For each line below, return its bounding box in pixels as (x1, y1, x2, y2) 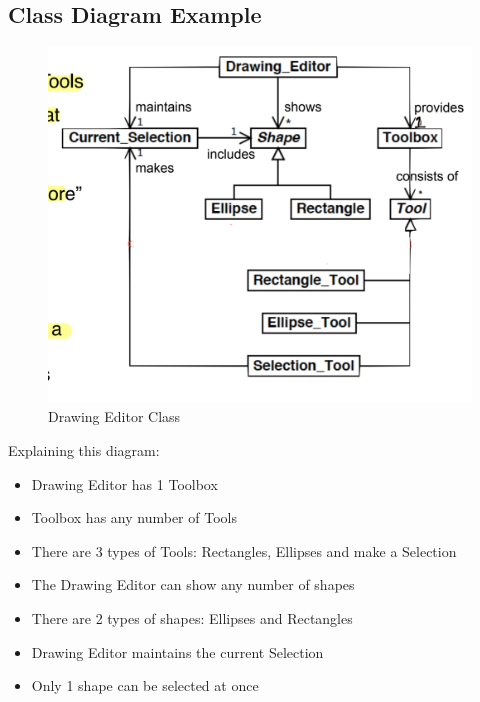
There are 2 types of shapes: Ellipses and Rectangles (31, 608, 353, 629)
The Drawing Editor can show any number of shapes (31, 574, 355, 595)
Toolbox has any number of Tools (31, 507, 237, 528)
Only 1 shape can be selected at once (31, 675, 259, 696)
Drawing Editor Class (48, 406, 181, 427)
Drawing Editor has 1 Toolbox (31, 473, 218, 494)
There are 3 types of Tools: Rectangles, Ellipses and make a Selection (31, 540, 457, 561)
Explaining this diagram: (8, 440, 160, 461)
